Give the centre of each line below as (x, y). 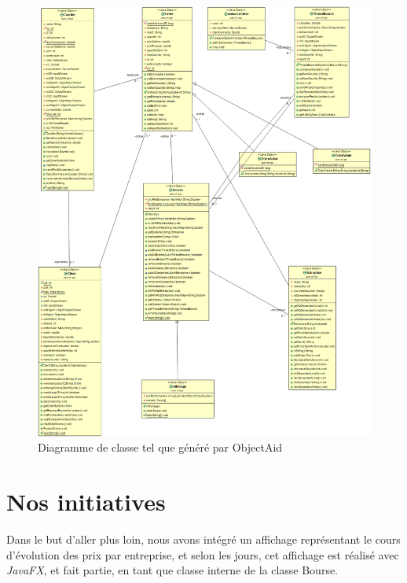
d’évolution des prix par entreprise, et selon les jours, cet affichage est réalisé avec (203, 554)
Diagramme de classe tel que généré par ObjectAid (160, 447)
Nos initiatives (86, 502)
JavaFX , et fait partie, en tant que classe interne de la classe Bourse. (172, 570)
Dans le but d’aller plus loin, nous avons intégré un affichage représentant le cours (203, 539)
